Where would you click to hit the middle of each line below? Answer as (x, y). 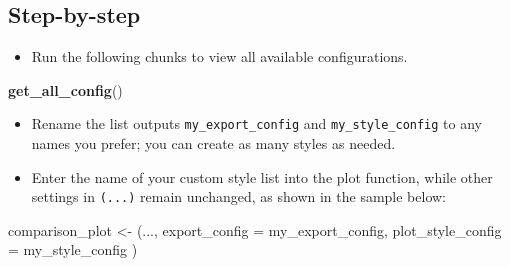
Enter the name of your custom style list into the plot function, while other (262, 176)
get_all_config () (65, 89)
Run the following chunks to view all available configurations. (219, 56)
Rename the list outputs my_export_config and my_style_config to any (256, 123)
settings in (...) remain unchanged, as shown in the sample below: (239, 196)
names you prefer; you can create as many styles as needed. (213, 143)
